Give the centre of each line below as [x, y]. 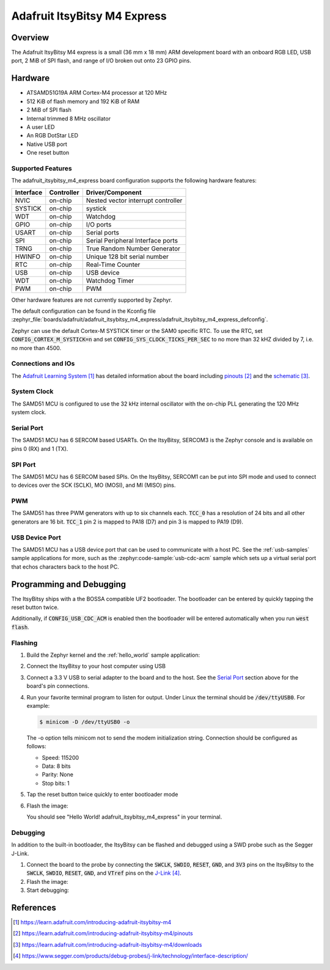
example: [38, 706]
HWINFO [28, 257]
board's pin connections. [58, 686]
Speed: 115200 [61, 757]
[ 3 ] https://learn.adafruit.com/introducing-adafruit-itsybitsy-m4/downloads [108, 944]
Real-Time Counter [113, 264]
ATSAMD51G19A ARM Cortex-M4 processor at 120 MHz [97, 93]
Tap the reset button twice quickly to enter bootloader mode [102, 795]
